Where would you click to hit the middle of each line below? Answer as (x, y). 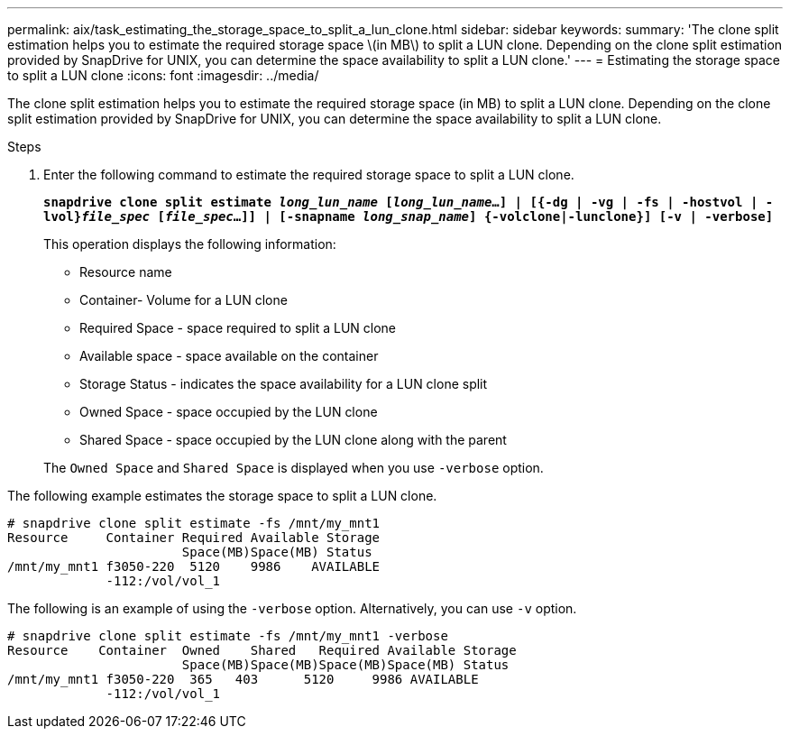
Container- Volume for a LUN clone (184, 300)
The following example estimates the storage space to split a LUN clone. (222, 496)
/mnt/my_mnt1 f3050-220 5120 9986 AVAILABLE (194, 566)
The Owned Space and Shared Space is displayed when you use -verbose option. (294, 468)
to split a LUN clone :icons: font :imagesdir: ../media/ (163, 75)
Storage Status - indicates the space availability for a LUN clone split (284, 384)
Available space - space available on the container (229, 356)
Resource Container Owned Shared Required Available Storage (262, 650)
